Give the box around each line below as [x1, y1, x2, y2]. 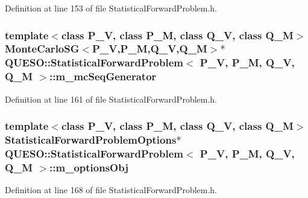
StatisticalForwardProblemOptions [5, 132, 177, 147]
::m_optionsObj [49, 159, 128, 174]
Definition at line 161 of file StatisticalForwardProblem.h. [5, 92, 218, 105]
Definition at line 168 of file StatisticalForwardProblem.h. [5, 184, 218, 196]
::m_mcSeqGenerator [49, 69, 157, 84]
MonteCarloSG [5, 41, 80, 56]
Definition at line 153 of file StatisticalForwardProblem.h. [5, 2, 218, 14]
